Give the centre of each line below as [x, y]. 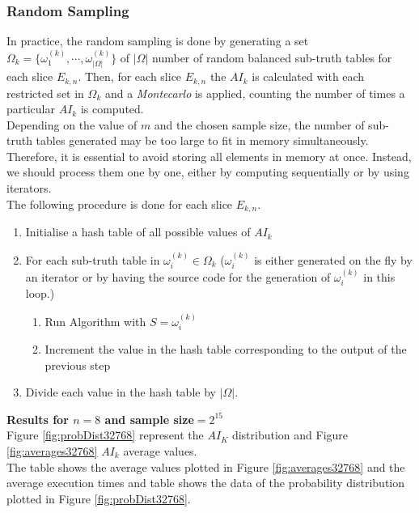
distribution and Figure [290, 435]
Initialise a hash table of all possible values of [138, 232]
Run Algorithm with [95, 321]
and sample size [149, 419]
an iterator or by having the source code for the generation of [178, 276]
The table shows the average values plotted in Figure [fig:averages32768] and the [206, 466]
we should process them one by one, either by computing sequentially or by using [208, 172]
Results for [38, 419]
